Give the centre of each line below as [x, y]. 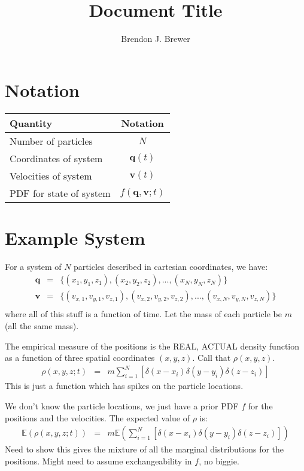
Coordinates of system [56, 158]
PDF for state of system [60, 193]
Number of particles [51, 141]
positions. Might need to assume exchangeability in [98, 461]
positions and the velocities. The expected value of [97, 417]
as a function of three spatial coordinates [80, 358]
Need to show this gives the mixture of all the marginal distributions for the [145, 449]
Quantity [31, 123]
